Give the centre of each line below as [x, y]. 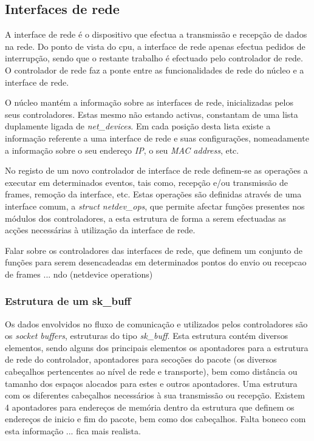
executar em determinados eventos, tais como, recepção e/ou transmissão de [147, 182]
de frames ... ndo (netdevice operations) [79, 274]
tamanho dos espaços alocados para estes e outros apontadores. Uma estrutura [151, 383]
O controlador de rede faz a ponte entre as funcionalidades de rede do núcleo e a [155, 70]
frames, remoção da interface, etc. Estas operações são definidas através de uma [153, 194]
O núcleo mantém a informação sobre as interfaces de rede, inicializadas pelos [149, 102]
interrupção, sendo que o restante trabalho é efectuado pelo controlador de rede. [154, 58]
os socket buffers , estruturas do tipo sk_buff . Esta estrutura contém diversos [147, 336]
